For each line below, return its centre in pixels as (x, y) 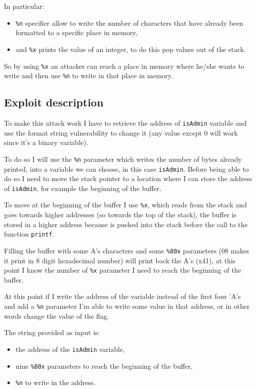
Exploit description (54, 102)
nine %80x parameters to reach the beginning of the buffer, (104, 365)
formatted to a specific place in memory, (77, 32)
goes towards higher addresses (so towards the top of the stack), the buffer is (120, 215)
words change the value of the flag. (57, 316)
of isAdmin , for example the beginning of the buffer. (83, 188)
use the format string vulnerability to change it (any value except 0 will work (121, 132)
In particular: (24, 6)
